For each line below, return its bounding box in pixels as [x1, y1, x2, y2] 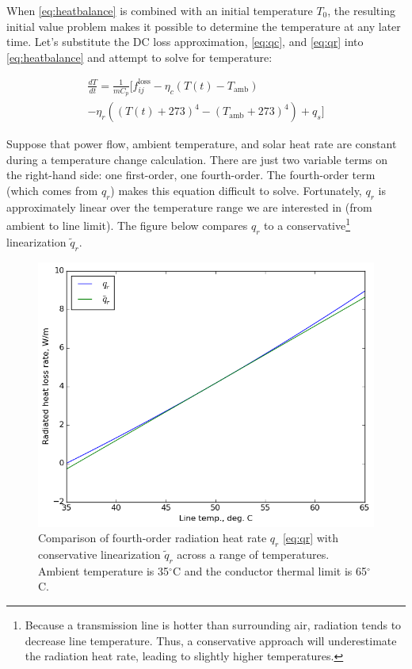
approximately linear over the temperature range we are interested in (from [6, 198, 372, 215]
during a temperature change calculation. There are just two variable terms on [6, 151, 388, 167]
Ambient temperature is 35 [38, 562, 170, 579]
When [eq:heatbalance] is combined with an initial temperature [6, 2, 313, 18]
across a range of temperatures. [177, 546, 330, 563]
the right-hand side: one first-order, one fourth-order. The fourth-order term [6, 166, 376, 183]
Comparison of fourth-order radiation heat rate [38, 529, 267, 546]
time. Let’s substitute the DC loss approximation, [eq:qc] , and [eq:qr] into [6, 33, 364, 50]
